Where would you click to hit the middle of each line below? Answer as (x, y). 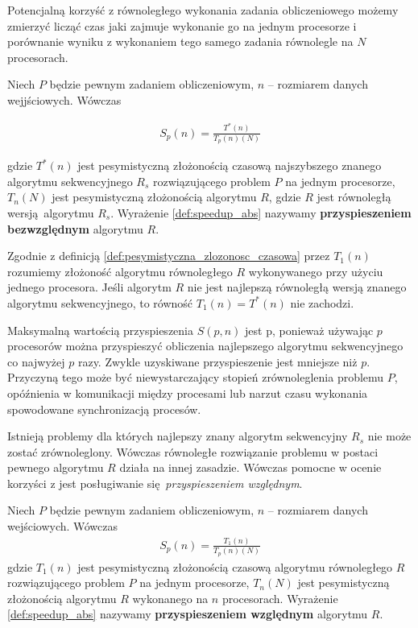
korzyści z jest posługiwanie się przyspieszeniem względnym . (155, 483)
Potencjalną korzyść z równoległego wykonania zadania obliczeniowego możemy (203, 10)
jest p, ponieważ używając (309, 330)
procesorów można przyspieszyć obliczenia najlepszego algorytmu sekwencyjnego (205, 346)
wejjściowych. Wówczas (64, 99)
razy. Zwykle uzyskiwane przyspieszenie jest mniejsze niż (217, 361)
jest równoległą (354, 197)
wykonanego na (170, 598)
